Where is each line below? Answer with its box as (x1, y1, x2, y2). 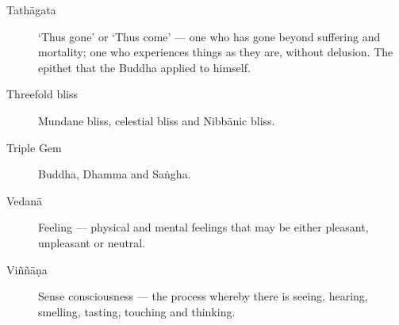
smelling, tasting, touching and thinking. (38, 303, 236, 319)
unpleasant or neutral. (38, 234, 146, 250)
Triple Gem (6, 139, 62, 155)
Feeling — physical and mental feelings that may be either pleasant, (38, 219, 369, 235)
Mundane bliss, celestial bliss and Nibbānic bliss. (38, 112, 275, 128)
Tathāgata (6, 2, 56, 17)
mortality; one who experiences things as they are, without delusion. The (38, 44, 393, 60)
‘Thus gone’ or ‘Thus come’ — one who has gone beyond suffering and (38, 28, 381, 44)
